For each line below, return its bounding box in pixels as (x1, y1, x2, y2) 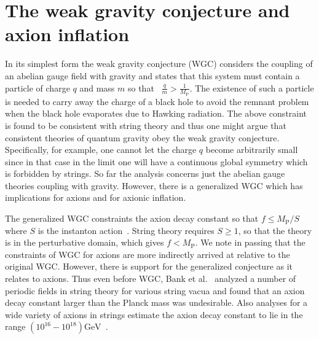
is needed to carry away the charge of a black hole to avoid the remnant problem (5, 95, 309, 107)
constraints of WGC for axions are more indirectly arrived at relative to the (5, 247, 290, 260)
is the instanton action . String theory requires (37, 224, 215, 236)
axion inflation (5, 21, 130, 47)
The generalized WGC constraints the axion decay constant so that (5, 212, 259, 225)
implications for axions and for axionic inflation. (5, 191, 186, 204)
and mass (79, 81, 115, 94)
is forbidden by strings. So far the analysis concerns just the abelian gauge (5, 167, 285, 180)
